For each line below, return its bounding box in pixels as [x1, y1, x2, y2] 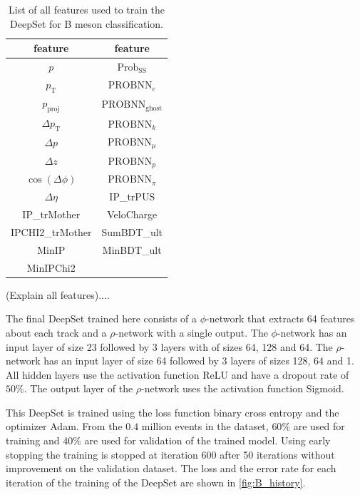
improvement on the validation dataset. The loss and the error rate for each [6, 461, 336, 476]
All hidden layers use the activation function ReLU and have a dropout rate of [6, 367, 349, 382]
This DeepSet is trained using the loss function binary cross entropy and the [6, 404, 339, 419]
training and [6, 433, 60, 448]
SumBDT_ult [101, 224, 163, 239]
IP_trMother [22, 207, 81, 222]
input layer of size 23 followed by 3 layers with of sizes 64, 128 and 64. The [6, 339, 333, 354]
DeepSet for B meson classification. [10, 16, 163, 31]
